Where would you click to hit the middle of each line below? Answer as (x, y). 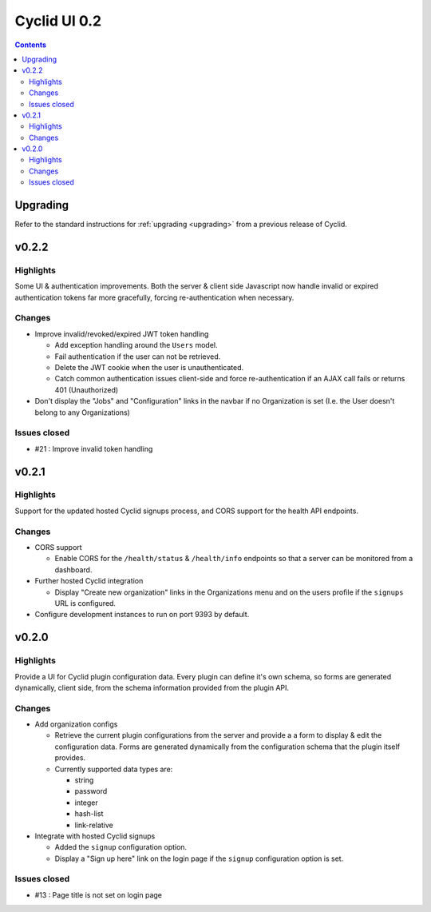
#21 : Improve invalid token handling (94, 448)
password (91, 791)
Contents (31, 45)
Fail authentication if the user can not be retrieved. (138, 356)
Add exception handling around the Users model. (136, 345)
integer (87, 802)
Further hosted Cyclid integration (89, 581)
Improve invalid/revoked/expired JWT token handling (122, 334)
